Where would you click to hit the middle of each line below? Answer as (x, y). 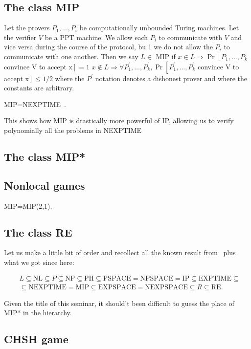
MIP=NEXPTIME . (35, 104)
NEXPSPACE (166, 287)
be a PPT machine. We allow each (96, 37)
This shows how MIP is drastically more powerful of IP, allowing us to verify (119, 120)
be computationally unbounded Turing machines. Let (159, 28)
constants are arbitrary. (39, 88)
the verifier (20, 37)
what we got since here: (39, 262)
